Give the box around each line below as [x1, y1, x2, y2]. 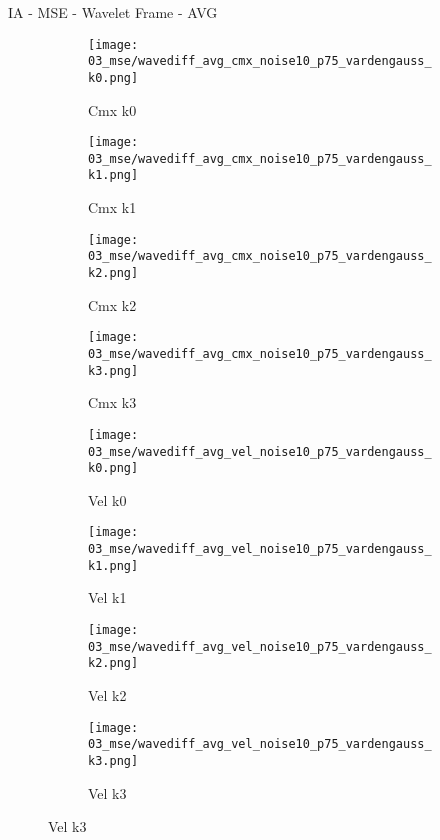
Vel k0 [88, 489, 127, 510]
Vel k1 [88, 587, 127, 608]
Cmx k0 [88, 99, 137, 120]
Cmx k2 [88, 294, 137, 315]
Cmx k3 [88, 392, 137, 413]
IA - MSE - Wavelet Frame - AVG [8, 2, 218, 22]
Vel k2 [88, 684, 127, 705]
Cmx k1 [88, 197, 137, 218]
